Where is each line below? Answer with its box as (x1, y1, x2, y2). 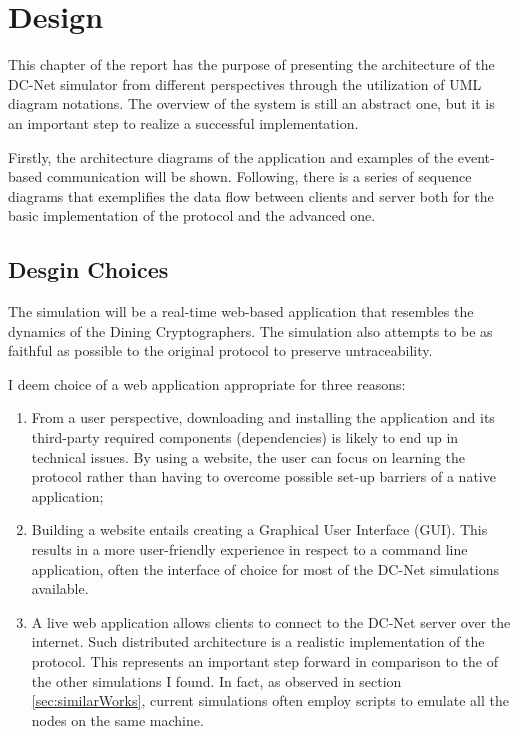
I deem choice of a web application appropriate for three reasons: (8, 373, 406, 394)
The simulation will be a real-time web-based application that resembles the (8, 301, 474, 322)
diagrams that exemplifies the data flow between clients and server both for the (8, 185, 494, 206)
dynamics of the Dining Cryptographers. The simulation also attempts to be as (8, 320, 493, 341)
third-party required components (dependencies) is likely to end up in (31, 427, 459, 448)
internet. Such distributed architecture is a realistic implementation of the (31, 631, 485, 652)
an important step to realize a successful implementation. (8, 112, 359, 133)
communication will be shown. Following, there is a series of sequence (46, 166, 472, 187)
